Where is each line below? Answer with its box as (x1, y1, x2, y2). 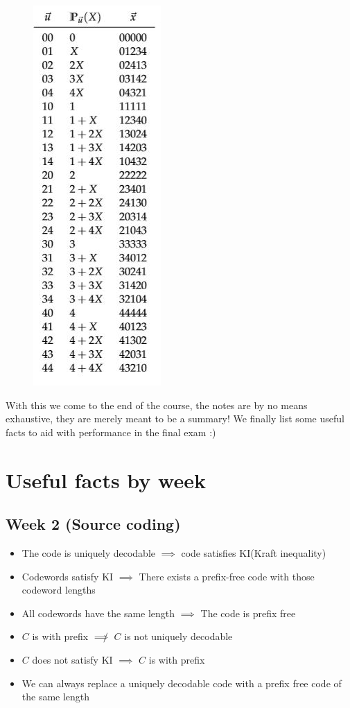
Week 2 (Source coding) (6, 513, 181, 535)
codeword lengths (21, 582, 96, 597)
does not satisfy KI (32, 652, 113, 666)
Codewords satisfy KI (21, 569, 114, 583)
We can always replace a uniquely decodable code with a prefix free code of (21, 675, 342, 690)
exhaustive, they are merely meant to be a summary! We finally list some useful (6, 411, 344, 426)
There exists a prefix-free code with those (139, 569, 315, 583)
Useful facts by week (6, 465, 206, 494)
